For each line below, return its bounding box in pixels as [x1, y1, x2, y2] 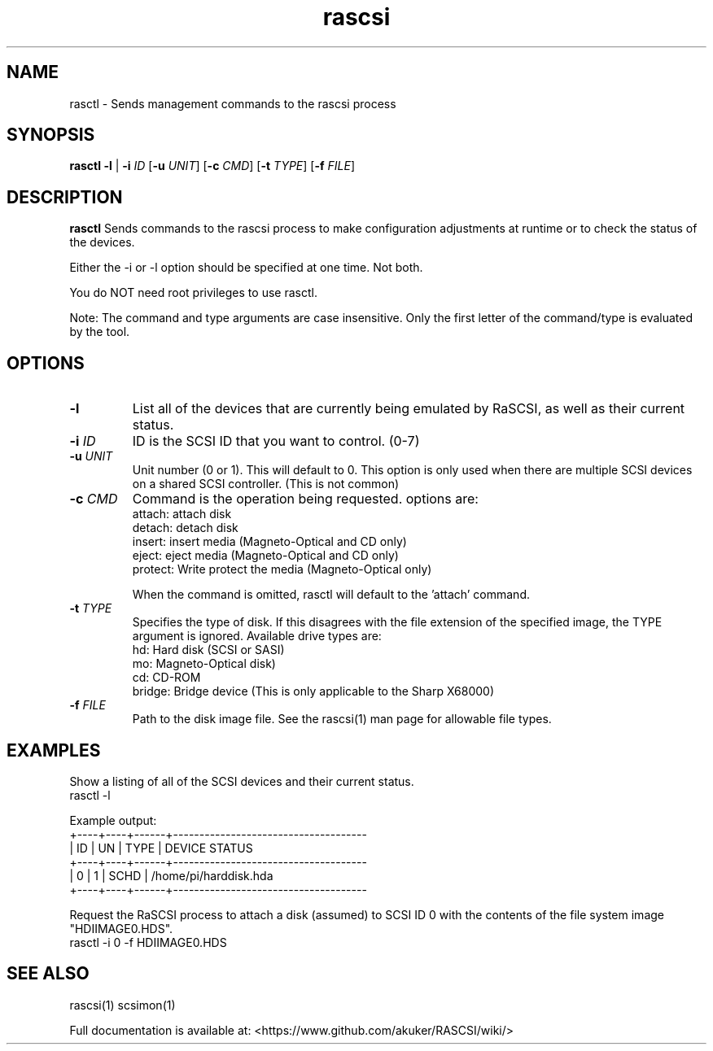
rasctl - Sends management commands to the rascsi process [69, 96, 396, 111]
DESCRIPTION [7, 186, 123, 207]
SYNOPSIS [7, 124, 95, 146]
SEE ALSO [7, 963, 90, 984]
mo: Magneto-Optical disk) [132, 656, 276, 671]
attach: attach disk [132, 507, 232, 521]
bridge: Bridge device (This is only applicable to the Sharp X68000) [132, 684, 494, 699]
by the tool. [69, 325, 130, 339]
